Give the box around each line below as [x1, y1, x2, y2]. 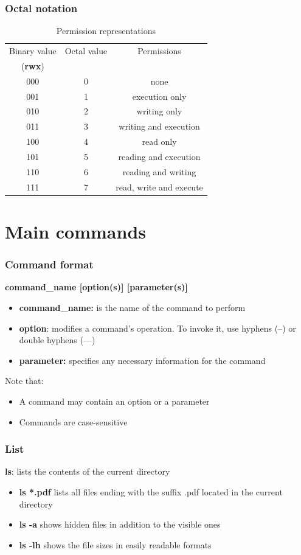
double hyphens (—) [19, 333, 95, 346]
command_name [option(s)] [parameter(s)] [5, 281, 188, 293]
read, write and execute [116, 180, 203, 193]
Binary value [9, 44, 57, 57]
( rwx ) [21, 59, 44, 72]
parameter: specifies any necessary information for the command [19, 354, 266, 366]
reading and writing [122, 165, 196, 178]
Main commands [5, 218, 146, 243]
